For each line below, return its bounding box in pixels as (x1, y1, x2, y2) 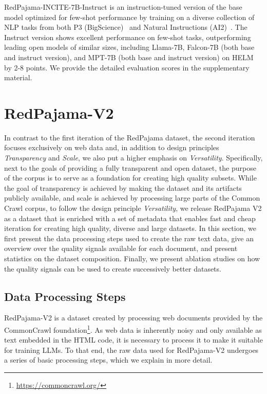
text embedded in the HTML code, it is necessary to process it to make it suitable (4, 334, 263, 345)
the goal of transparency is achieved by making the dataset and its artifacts (4, 182, 242, 193)
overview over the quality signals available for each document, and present (4, 243, 238, 254)
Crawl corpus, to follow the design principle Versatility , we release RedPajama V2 (4, 203, 262, 213)
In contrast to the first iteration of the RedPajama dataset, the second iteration (4, 132, 255, 142)
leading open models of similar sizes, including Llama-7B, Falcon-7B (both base (4, 42, 255, 52)
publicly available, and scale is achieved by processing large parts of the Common (4, 192, 260, 203)
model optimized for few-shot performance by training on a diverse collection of (4, 11, 255, 22)
